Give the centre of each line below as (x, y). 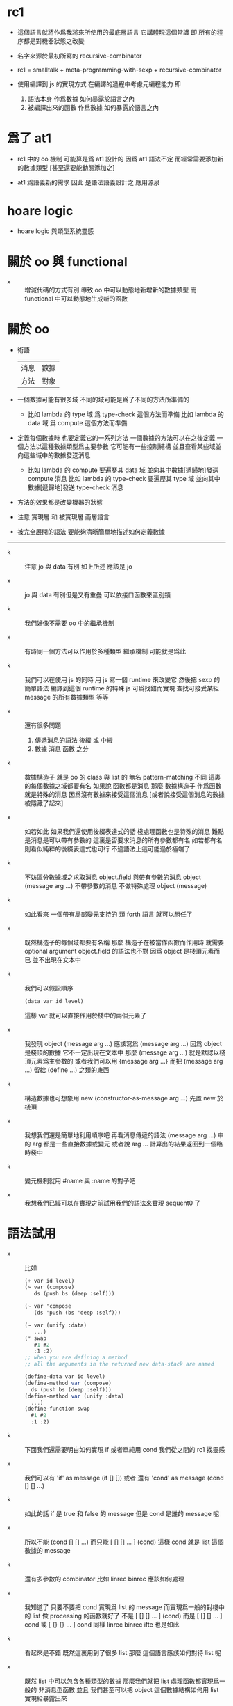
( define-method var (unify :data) (75, 1396)
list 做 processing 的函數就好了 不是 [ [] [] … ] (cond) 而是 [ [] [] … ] (127, 1616)
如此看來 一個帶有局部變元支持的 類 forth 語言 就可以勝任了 (109, 914)
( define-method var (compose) (68, 1383)
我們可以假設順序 (49, 988)
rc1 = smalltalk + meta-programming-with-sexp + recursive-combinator (119, 70)
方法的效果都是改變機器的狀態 (60, 502)
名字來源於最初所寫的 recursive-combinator (79, 56)
